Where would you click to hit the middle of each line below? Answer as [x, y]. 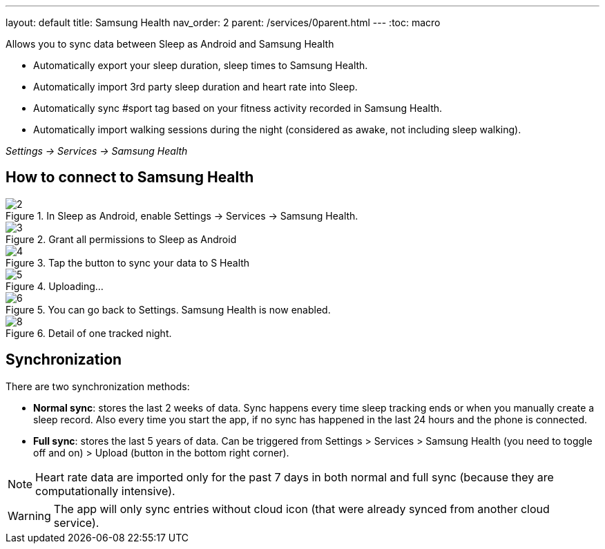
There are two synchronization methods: [98, 386]
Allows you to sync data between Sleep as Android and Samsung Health [170, 44]
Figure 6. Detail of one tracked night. [89, 333]
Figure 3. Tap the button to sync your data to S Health [128, 262]
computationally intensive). [105, 491]
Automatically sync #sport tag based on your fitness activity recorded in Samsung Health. [238, 108]
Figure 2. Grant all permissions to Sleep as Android [121, 239]
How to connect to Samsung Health [130, 177]
